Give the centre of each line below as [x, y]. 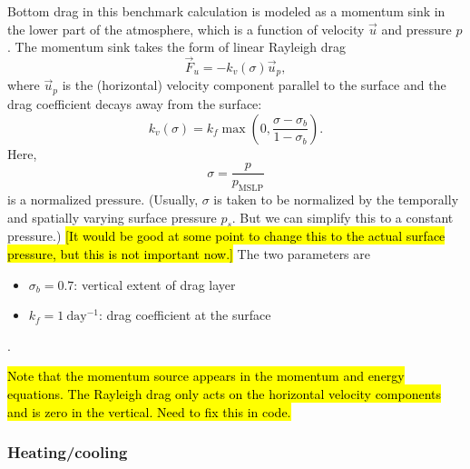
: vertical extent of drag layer [155, 284]
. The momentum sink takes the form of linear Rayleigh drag [177, 47]
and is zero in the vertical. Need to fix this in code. [149, 411]
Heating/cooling [68, 452]
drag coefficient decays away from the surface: [135, 103]
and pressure [416, 29]
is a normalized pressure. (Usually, [103, 199]
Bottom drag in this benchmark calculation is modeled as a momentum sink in [226, 11]
